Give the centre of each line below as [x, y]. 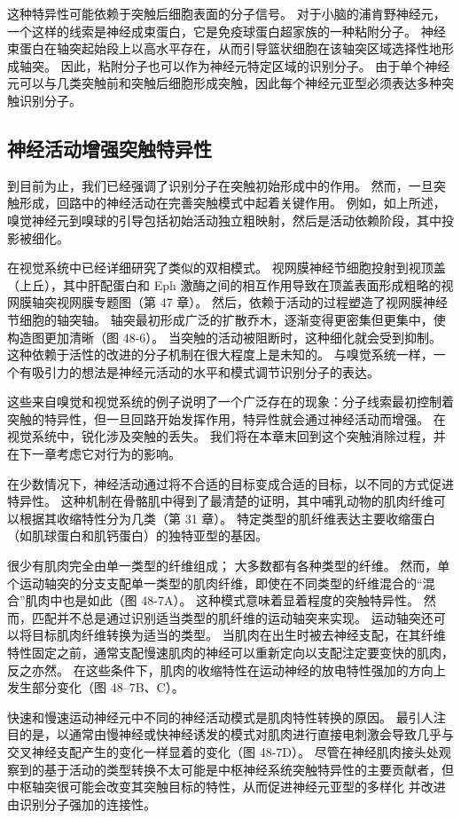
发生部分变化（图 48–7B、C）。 [96, 687]
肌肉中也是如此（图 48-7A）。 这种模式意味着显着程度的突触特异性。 [223, 600]
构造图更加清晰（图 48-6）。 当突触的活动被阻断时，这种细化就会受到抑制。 [224, 337]
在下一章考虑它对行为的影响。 [94, 454]
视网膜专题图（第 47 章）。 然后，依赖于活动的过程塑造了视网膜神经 [252, 302]
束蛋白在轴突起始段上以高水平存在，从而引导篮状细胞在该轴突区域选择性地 [224, 48]
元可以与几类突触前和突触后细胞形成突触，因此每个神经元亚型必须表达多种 [224, 83]
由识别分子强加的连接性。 [82, 803]
